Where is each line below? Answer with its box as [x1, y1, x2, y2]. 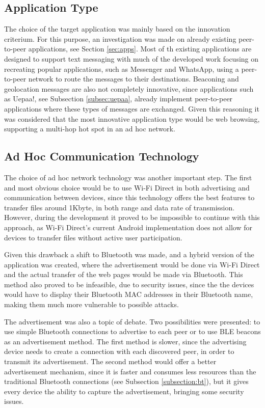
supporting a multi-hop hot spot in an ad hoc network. [4, 123, 175, 134]
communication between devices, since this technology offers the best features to [4, 192, 255, 203]
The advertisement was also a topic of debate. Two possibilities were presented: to [4, 316, 260, 327]
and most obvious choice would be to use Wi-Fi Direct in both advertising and [4, 182, 250, 193]
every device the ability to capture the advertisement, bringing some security [4, 386, 244, 396]
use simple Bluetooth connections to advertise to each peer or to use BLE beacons [4, 326, 261, 337]
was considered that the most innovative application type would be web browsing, [4, 113, 260, 124]
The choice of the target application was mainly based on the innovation [4, 23, 230, 34]
